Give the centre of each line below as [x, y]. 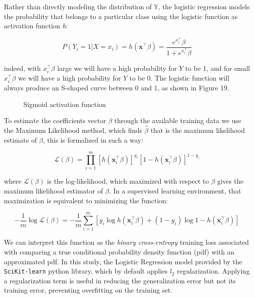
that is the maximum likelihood [198, 130]
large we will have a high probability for [117, 68]
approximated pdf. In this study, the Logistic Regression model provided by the [123, 261]
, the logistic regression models [204, 6]
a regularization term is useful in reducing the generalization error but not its [120, 280]
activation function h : [36, 26]
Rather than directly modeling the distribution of [78, 6]
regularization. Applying [213, 271]
